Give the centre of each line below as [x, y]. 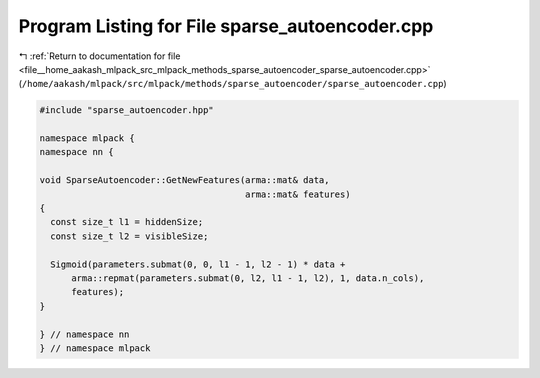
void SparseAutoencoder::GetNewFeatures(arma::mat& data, [184, 180]
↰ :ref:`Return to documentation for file [99, 56]
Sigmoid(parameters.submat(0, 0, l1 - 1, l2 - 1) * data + [198, 264]
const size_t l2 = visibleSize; [129, 236]
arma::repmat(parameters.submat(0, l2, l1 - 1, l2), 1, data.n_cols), [248, 278]
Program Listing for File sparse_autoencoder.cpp [226, 26]
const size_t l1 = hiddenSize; [127, 222]
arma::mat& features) [298, 194]
